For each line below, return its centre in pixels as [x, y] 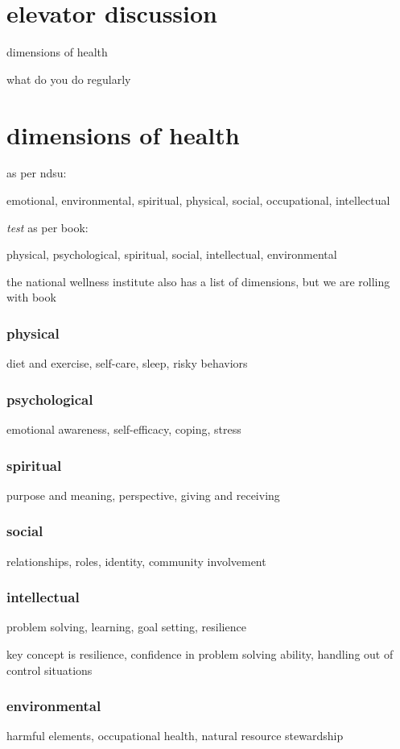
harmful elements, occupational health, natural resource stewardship [175, 736]
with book [31, 297]
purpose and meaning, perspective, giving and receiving [143, 495]
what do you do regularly [69, 79]
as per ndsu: [37, 173]
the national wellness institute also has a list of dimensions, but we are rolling [198, 281]
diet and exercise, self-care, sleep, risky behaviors [127, 363]
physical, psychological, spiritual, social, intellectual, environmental [172, 254]
